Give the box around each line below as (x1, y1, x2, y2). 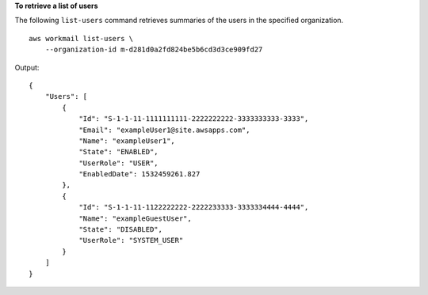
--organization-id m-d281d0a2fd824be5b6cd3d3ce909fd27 (44, 45, 263, 55)
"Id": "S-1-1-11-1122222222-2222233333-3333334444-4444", (78, 202, 309, 212)
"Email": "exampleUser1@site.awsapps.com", (78, 125, 250, 134)
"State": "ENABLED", (78, 147, 159, 157)
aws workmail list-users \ (29, 34, 134, 43)
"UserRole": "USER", (78, 158, 159, 168)
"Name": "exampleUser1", (78, 136, 176, 146)
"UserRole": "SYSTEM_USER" (78, 236, 184, 245)
